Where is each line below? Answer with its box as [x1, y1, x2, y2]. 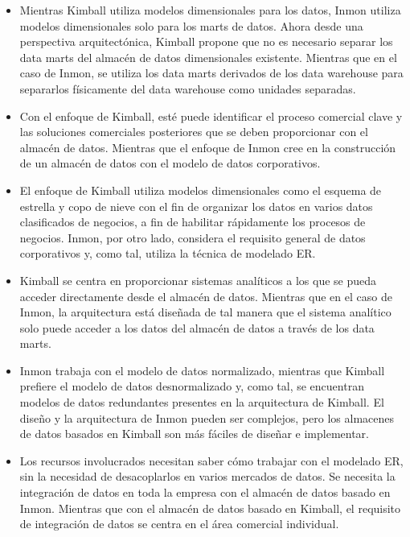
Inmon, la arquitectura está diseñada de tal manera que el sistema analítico [19, 304, 392, 320]
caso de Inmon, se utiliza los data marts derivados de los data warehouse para [19, 64, 404, 81]
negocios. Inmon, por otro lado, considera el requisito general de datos [19, 229, 366, 246]
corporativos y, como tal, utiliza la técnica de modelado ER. [19, 245, 316, 262]
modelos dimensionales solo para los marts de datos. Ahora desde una [19, 17, 363, 34]
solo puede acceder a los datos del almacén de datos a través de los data [19, 319, 375, 336]
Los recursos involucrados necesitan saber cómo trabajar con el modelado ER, [19, 452, 404, 469]
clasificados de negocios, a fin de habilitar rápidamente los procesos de [19, 213, 366, 230]
